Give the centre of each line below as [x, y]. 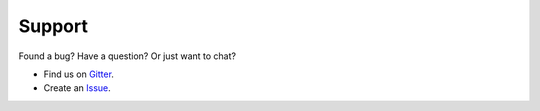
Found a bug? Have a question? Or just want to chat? [127, 56]
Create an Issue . [77, 88]
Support [53, 26]
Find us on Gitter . [79, 74]
